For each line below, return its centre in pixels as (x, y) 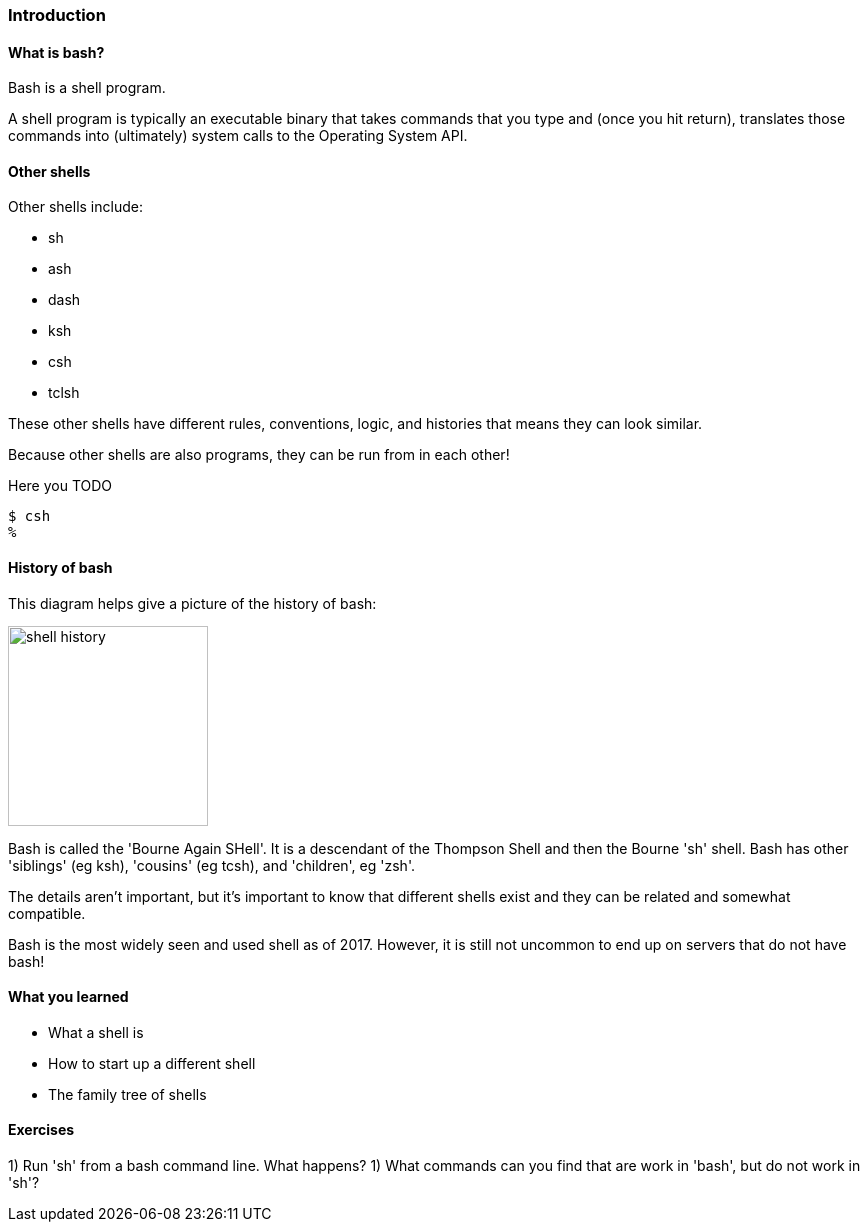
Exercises (41, 1130)
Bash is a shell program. (87, 88)
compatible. (47, 913)
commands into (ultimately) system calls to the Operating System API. (238, 136)
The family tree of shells (127, 1094)
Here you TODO (60, 486)
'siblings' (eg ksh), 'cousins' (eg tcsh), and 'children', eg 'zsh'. (211, 865)
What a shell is (96, 1032)
